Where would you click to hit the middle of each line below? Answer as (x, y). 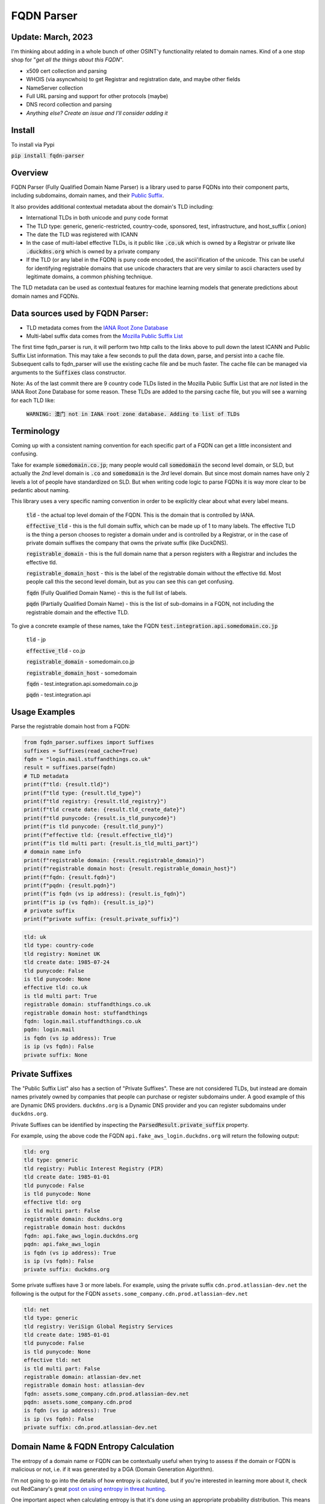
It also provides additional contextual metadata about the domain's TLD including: (112, 206)
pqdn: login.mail (49, 1030)
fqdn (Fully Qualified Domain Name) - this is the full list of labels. (107, 593)
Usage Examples (43, 712)
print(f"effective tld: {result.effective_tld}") (98, 835)
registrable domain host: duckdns (75, 1228)
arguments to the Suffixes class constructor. (69, 372)
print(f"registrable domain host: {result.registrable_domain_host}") (130, 869)
